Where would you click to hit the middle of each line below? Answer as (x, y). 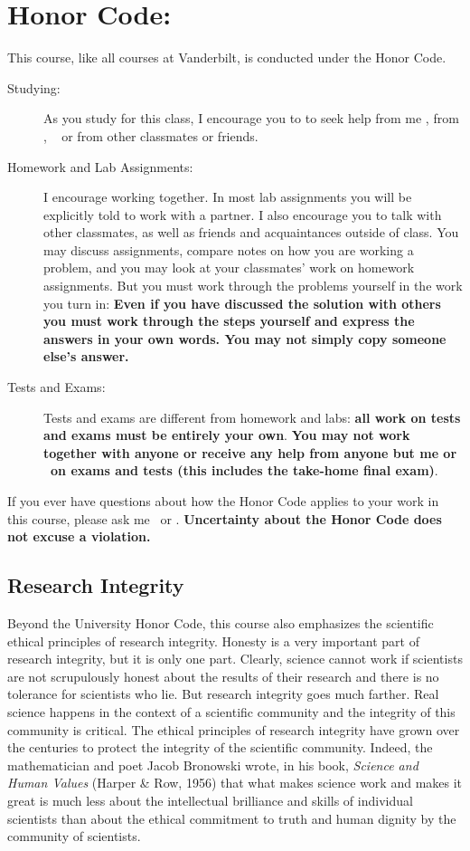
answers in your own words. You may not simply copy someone (245, 338)
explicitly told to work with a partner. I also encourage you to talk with (243, 214)
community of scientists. (74, 836)
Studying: (34, 87)
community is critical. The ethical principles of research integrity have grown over (234, 729)
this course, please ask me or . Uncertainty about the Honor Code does (225, 518)
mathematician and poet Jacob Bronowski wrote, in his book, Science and (213, 765)
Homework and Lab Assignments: (100, 166)
